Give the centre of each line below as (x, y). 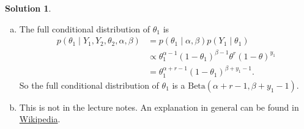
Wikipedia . (40, 119)
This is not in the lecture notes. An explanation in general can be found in (159, 107)
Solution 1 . (28, 8)
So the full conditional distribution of (89, 85)
